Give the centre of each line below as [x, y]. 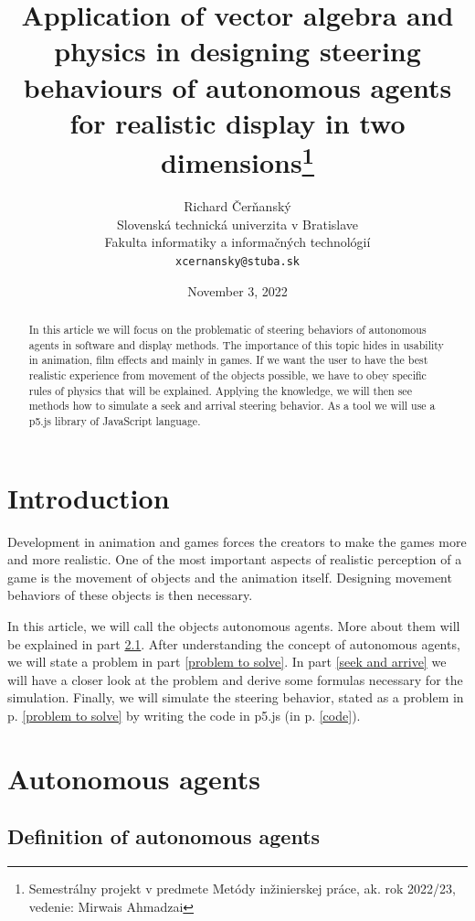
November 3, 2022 [237, 290]
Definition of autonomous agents [164, 836]
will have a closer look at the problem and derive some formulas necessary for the [235, 679]
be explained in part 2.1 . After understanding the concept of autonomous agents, [234, 643]
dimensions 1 [237, 160]
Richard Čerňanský [237, 206]
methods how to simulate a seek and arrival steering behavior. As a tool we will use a [232, 406]
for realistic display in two [237, 122]
